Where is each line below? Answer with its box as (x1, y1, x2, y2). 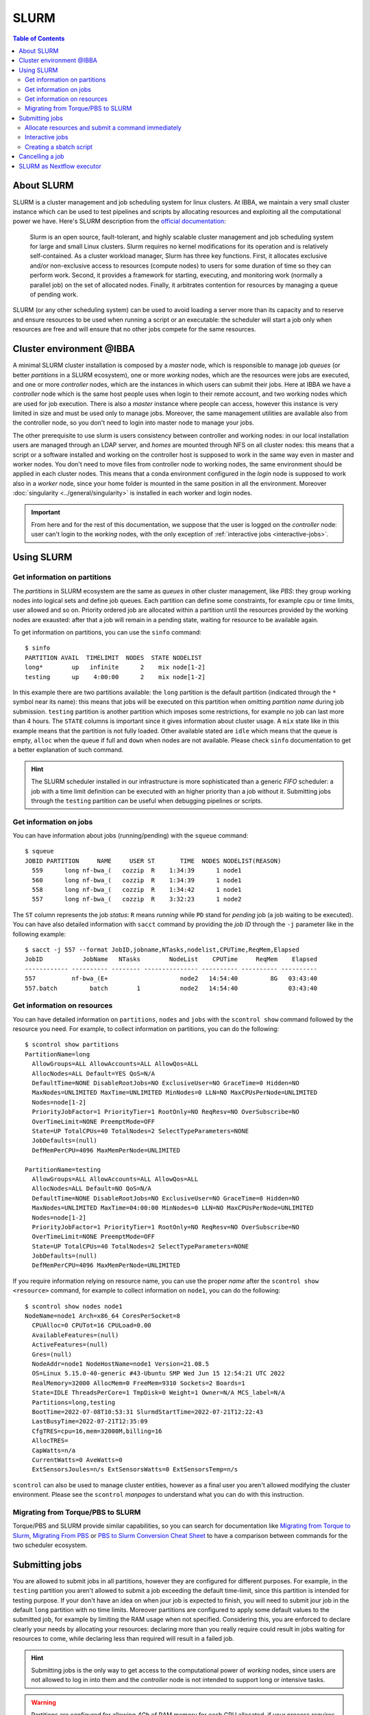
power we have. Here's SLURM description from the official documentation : (12, 217, 226, 226)
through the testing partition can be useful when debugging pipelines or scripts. (31, 796, 263, 805)
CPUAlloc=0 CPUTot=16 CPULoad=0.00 (32, 1321, 152, 1329)
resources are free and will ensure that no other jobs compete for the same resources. (12, 325, 256, 333)
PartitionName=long (25, 1050, 90, 1058)
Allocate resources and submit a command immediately (25, 123, 182, 132)
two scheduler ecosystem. (12, 1541, 88, 1549)
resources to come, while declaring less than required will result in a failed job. (12, 1635, 234, 1643)
